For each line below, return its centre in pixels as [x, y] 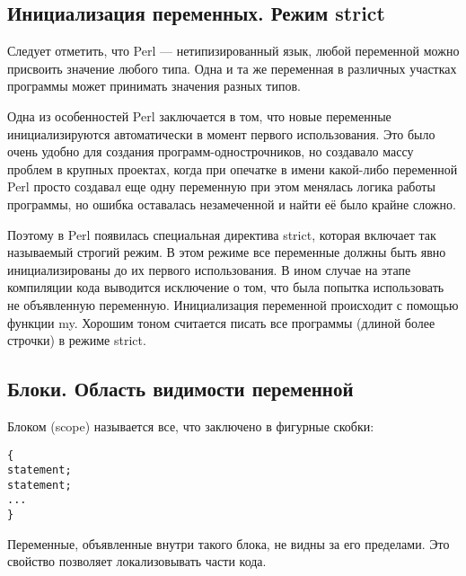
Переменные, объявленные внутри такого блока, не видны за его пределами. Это [229, 543]
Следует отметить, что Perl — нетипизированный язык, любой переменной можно [233, 51]
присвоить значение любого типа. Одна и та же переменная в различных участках [232, 68]
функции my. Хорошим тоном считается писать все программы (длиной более [221, 322]
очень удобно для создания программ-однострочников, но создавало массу [211, 151]
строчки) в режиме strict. [77, 340]
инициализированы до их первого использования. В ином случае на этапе [209, 269]
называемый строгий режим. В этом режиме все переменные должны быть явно [227, 252]
